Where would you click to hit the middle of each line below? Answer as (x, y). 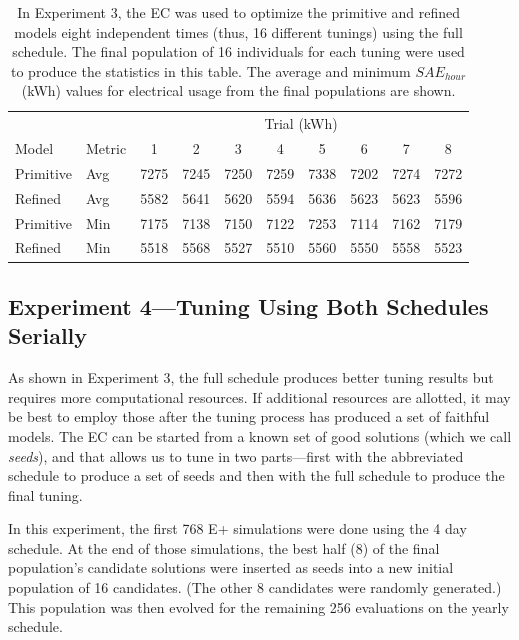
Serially (48, 335)
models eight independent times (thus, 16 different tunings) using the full (238, 31)
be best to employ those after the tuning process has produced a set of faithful (249, 416)
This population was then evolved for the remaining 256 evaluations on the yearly (258, 606)
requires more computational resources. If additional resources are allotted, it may (259, 396)
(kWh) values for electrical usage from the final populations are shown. (238, 90)
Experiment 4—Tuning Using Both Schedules (248, 305)
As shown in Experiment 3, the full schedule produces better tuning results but (251, 377)
